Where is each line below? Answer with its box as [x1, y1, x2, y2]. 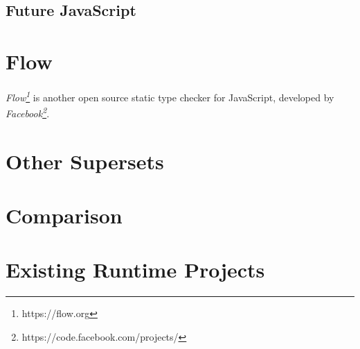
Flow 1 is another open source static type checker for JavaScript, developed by [6, 87, 334, 104]
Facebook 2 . [6, 104, 50, 120]
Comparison [6, 201, 123, 229]
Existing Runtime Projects [6, 255, 265, 284]
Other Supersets [6, 146, 164, 175]
